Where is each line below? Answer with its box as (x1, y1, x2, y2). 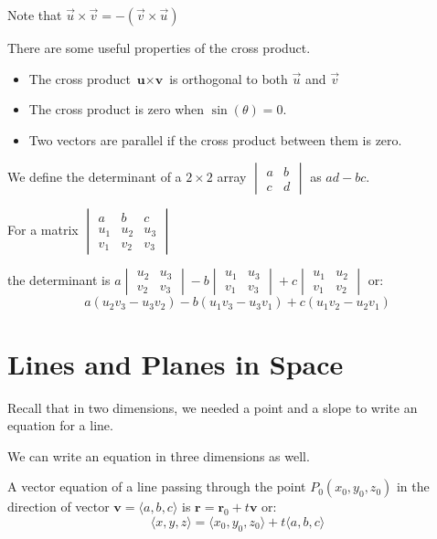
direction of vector (7, 497, 110, 516)
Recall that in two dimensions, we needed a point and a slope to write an (7, 397, 418, 417)
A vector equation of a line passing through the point (7, 477, 306, 496)
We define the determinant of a (7, 167, 182, 186)
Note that (7, 5, 62, 24)
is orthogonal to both (169, 69, 288, 88)
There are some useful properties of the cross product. (7, 38, 311, 57)
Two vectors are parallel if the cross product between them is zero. (28, 130, 402, 149)
